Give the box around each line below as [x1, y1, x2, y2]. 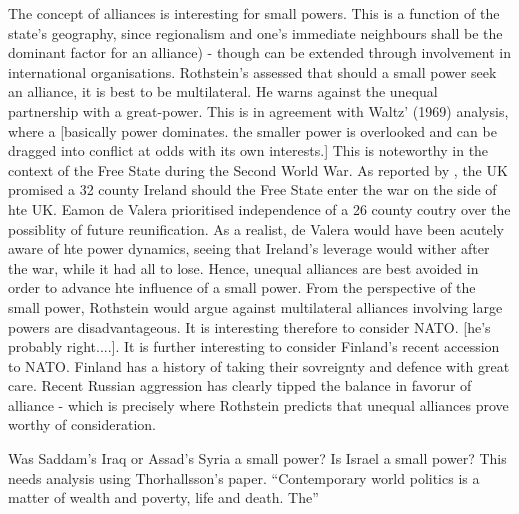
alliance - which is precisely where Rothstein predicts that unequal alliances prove [8, 394, 509, 415]
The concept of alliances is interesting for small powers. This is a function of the [8, 3, 500, 23]
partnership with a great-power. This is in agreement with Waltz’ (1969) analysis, [8, 100, 509, 121]
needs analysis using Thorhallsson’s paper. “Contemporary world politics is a [8, 467, 480, 488]
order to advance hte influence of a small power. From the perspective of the [8, 277, 476, 298]
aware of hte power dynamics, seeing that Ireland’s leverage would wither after [8, 238, 490, 259]
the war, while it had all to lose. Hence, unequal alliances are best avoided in [8, 257, 479, 278]
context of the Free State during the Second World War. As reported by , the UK [8, 159, 508, 180]
